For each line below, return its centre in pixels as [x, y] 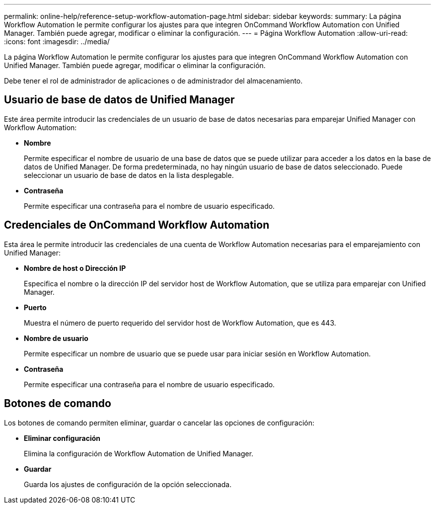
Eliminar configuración [62, 438]
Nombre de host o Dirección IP [75, 268]
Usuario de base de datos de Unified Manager [119, 100]
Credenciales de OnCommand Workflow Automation [137, 225]
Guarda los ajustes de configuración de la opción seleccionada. [128, 484]
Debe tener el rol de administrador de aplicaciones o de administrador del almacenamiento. [153, 81]
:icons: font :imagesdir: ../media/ [57, 42]
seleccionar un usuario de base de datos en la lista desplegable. [129, 175]
